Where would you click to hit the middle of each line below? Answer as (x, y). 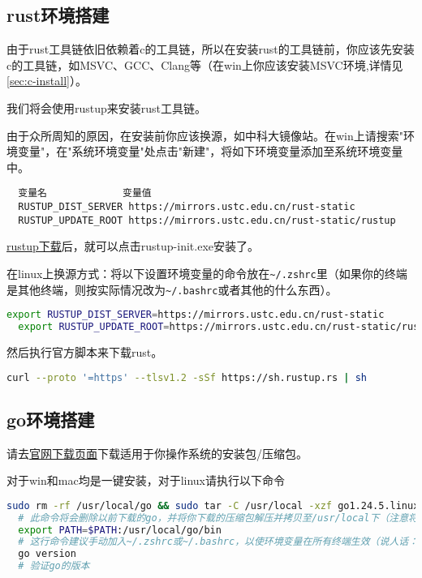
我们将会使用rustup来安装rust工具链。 (107, 107)
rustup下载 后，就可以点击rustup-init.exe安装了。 (133, 246)
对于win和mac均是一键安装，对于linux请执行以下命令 (146, 480)
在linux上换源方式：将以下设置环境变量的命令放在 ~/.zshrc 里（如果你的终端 (207, 273)
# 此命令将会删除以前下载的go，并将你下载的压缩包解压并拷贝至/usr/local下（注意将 (218, 518)
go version (47, 554)
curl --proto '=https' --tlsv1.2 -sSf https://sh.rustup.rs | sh (187, 377)
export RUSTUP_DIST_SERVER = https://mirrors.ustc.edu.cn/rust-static (196, 315)
